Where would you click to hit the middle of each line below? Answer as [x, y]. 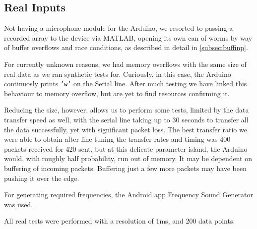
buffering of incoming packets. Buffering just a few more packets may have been [125, 168]
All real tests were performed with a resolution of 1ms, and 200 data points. [120, 221]
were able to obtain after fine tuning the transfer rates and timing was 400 [117, 139]
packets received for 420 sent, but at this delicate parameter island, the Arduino [126, 148]
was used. [19, 204]
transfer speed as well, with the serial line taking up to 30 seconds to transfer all [126, 120]
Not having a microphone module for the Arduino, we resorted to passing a [119, 28]
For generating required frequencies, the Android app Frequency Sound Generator [128, 195]
